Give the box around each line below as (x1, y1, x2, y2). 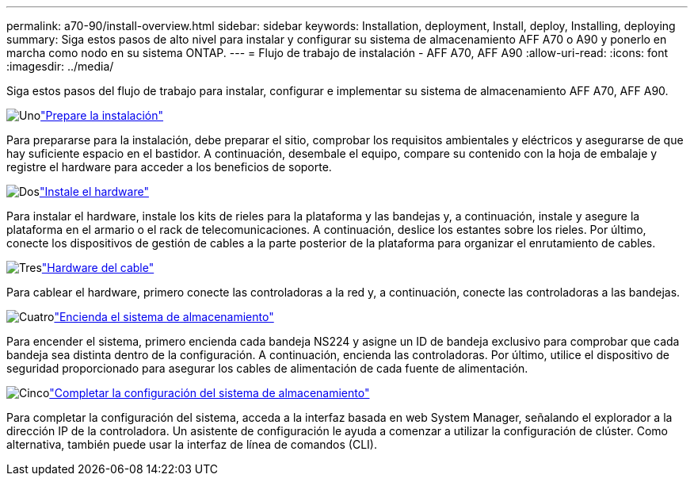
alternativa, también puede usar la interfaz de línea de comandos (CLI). (6, 438, 377, 451)
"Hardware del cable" (41, 261, 154, 274)
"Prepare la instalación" (40, 109, 164, 122)
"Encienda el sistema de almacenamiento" (54, 310, 274, 323)
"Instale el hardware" (39, 185, 149, 198)
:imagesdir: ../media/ (6, 59, 114, 73)
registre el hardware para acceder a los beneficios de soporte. (6, 160, 332, 174)
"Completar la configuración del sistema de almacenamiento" (49, 386, 370, 400)
